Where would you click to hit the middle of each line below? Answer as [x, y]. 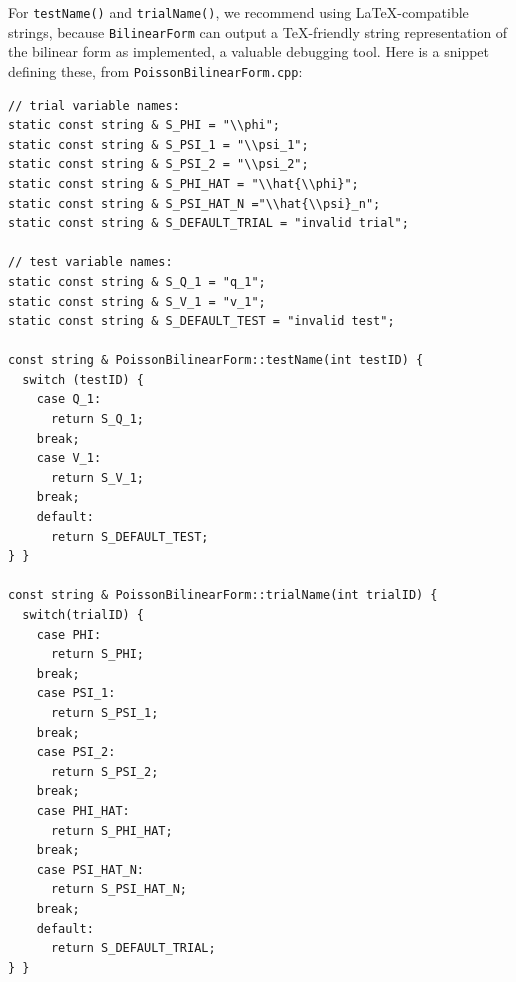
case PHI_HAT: [83, 810]
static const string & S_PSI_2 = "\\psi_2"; [158, 164]
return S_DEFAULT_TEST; [129, 536]
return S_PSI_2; [104, 771]
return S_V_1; [97, 477]
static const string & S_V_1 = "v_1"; [137, 301]
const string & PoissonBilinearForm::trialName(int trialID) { [223, 595]
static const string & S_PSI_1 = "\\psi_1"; [158, 144]
